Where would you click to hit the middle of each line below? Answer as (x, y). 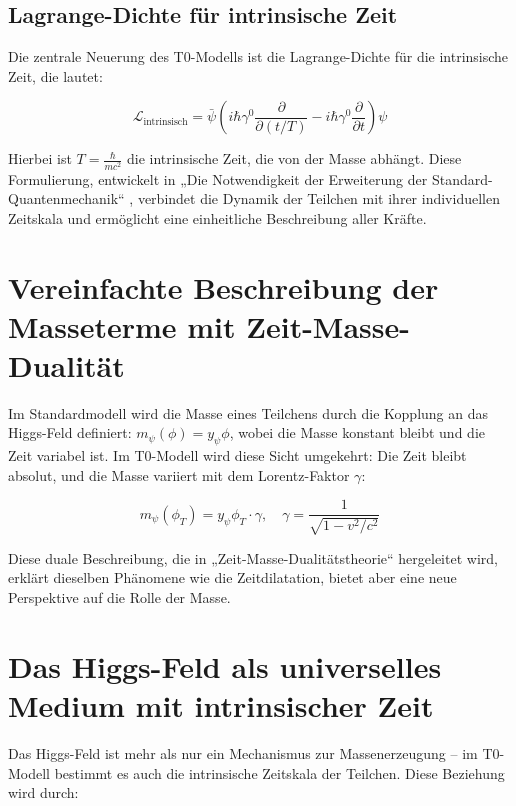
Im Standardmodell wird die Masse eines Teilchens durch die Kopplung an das (248, 412)
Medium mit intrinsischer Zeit (221, 705)
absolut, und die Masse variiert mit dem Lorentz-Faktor (179, 474)
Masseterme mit (122, 325)
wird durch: (43, 792)
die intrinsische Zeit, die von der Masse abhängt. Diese (294, 158)
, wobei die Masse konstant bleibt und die (357, 432)
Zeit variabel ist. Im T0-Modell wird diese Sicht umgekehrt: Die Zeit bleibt (237, 455)
